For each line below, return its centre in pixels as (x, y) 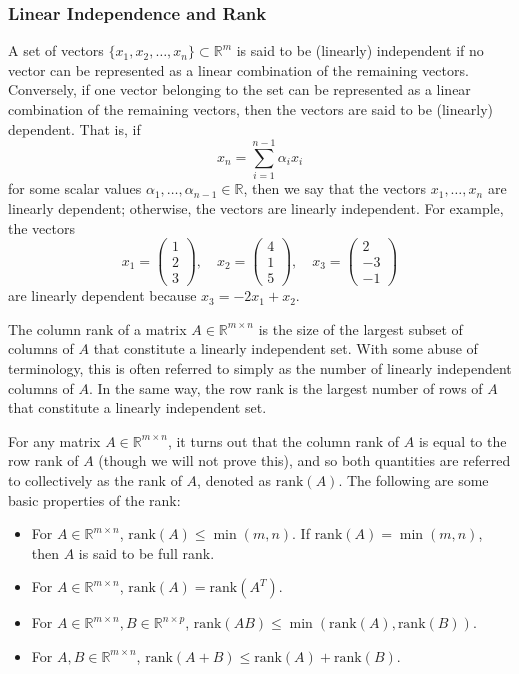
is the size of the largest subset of (360, 328)
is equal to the (462, 440)
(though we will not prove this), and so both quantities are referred (304, 460)
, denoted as (234, 480)
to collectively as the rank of (95, 480)
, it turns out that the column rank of (283, 440)
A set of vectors (56, 50)
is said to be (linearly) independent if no (360, 50)
